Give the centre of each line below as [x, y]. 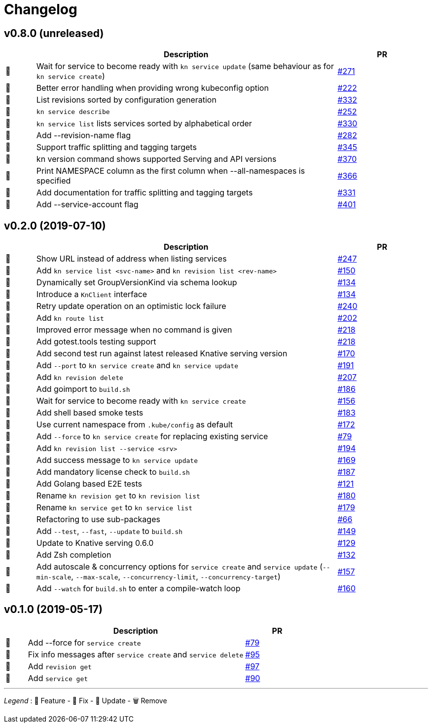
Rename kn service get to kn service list [114, 508]
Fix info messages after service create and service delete [136, 654]
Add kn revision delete [80, 377]
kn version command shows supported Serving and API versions [156, 159]
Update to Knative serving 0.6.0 [95, 543]
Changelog [41, 9]
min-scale [54, 577]
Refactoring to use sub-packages [98, 519]
